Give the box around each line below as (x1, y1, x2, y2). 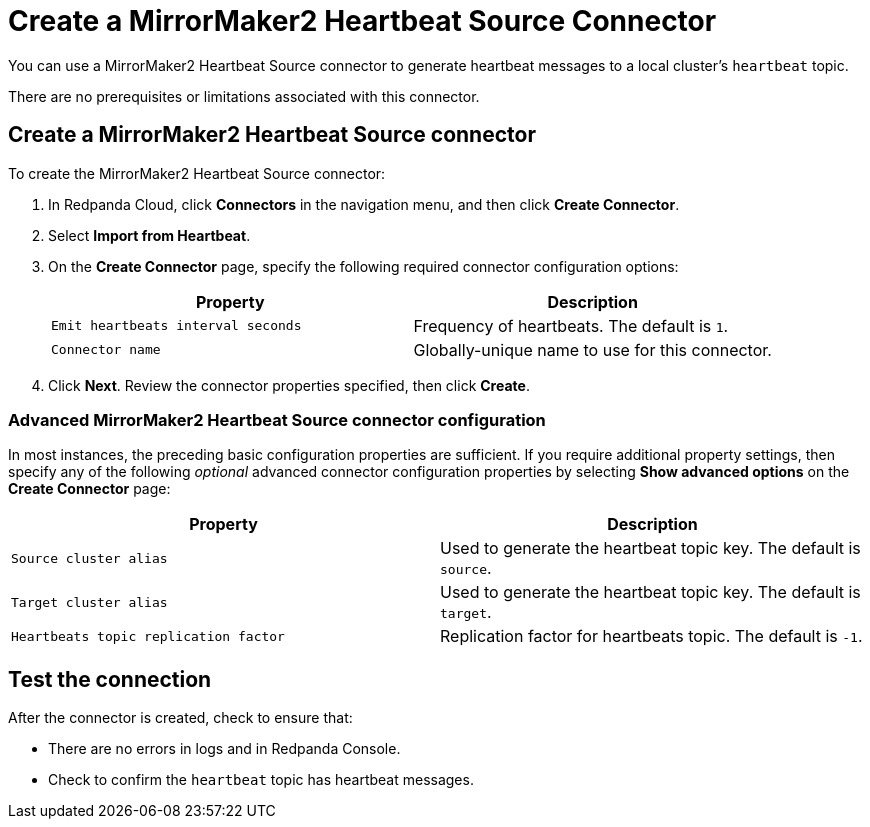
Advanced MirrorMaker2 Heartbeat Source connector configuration (8, 409, 546, 430)
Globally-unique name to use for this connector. (413, 339, 772, 360)
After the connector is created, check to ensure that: (8, 709, 353, 727)
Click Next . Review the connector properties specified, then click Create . (48, 376, 530, 394)
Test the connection (8, 666, 212, 692)
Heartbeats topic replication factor (11, 628, 285, 644)
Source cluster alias (11, 550, 168, 566)
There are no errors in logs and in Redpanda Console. (48, 740, 401, 758)
